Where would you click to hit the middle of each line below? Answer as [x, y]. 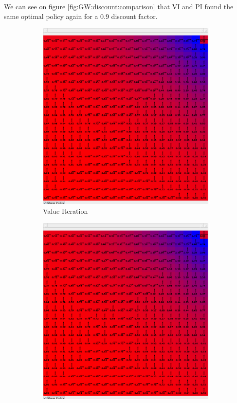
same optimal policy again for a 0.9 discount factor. [81, 16]
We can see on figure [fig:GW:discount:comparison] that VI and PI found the [119, 6]
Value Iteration [65, 211]
